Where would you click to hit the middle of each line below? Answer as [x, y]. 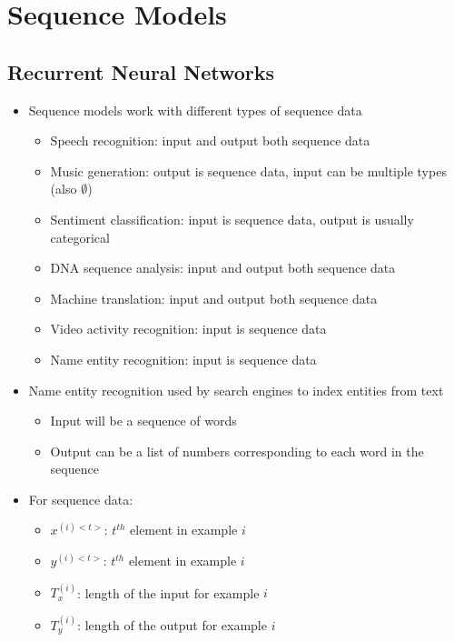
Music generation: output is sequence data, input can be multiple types [248, 171]
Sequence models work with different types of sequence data [195, 110]
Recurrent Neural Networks [141, 71]
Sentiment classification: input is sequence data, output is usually [232, 219]
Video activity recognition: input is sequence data [188, 329]
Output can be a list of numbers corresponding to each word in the [237, 451]
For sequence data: [81, 499]
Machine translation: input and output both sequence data [214, 298]
